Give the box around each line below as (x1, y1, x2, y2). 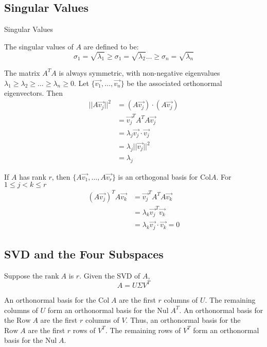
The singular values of (4, 41, 74, 51)
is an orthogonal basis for (118, 171, 198, 182)
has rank (19, 171, 46, 182)
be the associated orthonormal (127, 77, 222, 88)
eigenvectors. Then (4, 88, 63, 98)
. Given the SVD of (79, 270, 140, 281)
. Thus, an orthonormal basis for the (126, 315, 241, 325)
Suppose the (4, 270, 43, 281)
